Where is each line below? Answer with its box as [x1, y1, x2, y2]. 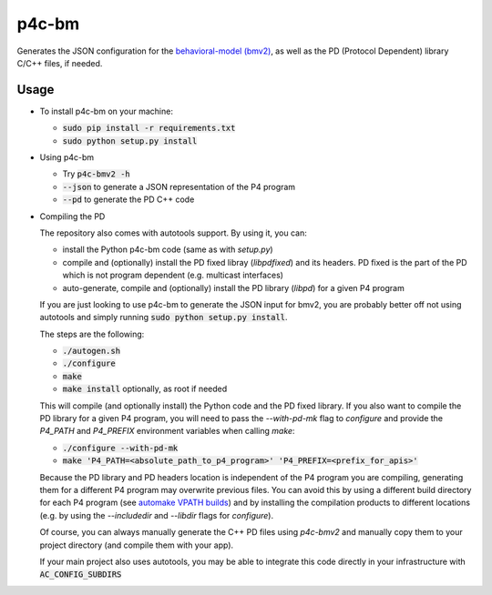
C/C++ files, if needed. [16, 57, 103, 68]
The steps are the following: [39, 328, 145, 339]
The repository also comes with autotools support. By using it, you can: [39, 227, 307, 238]
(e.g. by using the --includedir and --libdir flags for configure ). [39, 509, 273, 520]
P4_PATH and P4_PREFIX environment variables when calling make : [39, 426, 295, 437]
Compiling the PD [39, 210, 106, 222]
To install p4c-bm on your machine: [39, 106, 173, 116]
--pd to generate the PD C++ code [62, 194, 195, 205]
